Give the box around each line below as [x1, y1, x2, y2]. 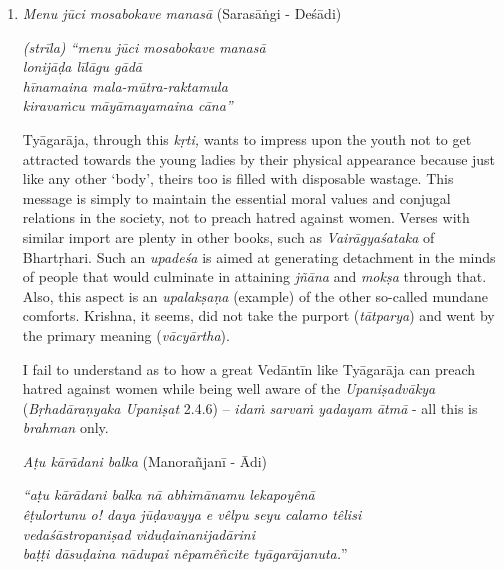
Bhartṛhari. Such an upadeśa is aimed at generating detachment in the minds [22, 246, 496, 267]
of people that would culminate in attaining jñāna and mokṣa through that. [22, 266, 487, 287]
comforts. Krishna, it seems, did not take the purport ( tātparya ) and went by [22, 305, 495, 326]
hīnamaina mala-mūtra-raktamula [22, 75, 228, 96]
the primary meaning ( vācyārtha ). [22, 324, 230, 345]
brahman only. [22, 417, 109, 438]
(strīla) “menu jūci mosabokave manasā [22, 36, 266, 57]
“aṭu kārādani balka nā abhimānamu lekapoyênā [22, 484, 315, 505]
